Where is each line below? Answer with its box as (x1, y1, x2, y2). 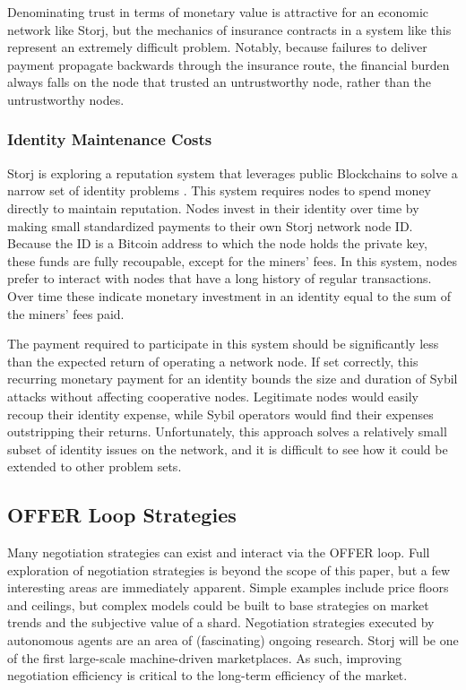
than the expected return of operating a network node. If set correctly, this (7, 351, 419, 370)
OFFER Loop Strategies (7, 501, 237, 529)
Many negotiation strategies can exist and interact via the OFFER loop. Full (7, 543, 430, 562)
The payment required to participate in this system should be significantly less (7, 334, 439, 353)
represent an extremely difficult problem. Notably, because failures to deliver (7, 38, 427, 56)
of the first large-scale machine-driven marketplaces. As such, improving (7, 648, 401, 667)
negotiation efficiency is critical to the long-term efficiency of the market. (7, 666, 408, 685)
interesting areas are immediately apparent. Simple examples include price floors (7, 578, 449, 597)
